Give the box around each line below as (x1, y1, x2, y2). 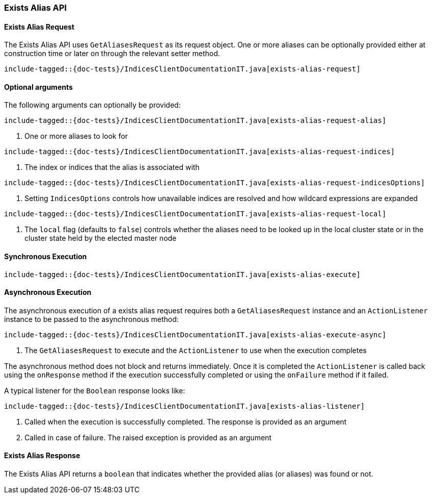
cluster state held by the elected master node (24, 234, 177, 243)
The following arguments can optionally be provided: (4, 101, 181, 110)
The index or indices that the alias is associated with (24, 163, 200, 172)
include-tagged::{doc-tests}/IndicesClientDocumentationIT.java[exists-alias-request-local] (4, 210, 387, 218)
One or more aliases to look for (24, 132, 128, 141)
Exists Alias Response (4, 451, 80, 460)
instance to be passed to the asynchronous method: (4, 314, 179, 323)
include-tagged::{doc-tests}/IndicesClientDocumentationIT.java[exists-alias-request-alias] (4, 116, 387, 125)
